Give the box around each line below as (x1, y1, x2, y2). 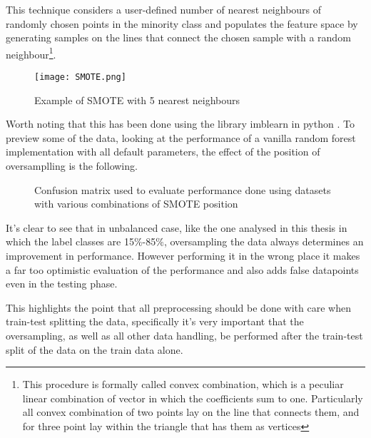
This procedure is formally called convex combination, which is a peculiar (22, 377, 344, 392)
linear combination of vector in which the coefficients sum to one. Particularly (22, 390, 363, 405)
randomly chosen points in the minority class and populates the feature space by (6, 16, 358, 31)
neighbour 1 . (6, 44, 56, 61)
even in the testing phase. (6, 276, 118, 291)
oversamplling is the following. (6, 158, 138, 173)
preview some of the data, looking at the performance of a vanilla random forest (6, 130, 356, 145)
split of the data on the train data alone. (6, 342, 183, 357)
